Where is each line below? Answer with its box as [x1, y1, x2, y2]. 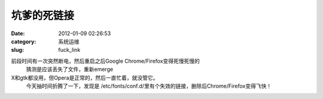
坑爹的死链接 [11, 9, 75, 22]
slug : [11, 47, 24, 54]
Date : [11, 30, 25, 37]
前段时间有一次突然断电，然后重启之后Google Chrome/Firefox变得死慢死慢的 [11, 57, 200, 64]
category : [11, 38, 36, 45]
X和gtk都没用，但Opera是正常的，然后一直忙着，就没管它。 [11, 74, 159, 81]
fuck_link [58, 47, 81, 54]
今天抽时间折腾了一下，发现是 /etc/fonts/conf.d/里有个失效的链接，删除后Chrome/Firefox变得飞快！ [26, 82, 272, 89]
